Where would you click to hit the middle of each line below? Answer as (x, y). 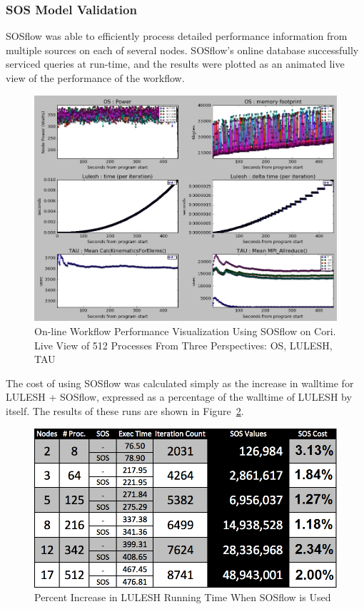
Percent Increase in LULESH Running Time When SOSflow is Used (183, 597)
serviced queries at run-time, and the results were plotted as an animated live (175, 64)
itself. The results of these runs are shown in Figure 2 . (125, 410)
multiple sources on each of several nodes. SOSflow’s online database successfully (182, 50)
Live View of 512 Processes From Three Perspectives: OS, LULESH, (183, 345)
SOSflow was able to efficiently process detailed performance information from (177, 36)
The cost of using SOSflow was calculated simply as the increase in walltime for (180, 383)
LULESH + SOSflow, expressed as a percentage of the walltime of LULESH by (179, 397)
